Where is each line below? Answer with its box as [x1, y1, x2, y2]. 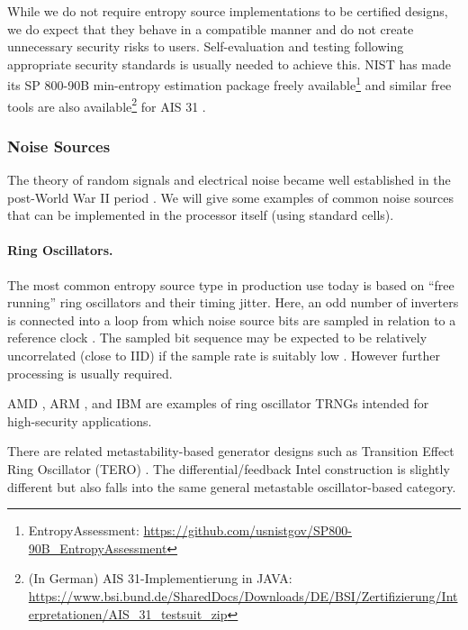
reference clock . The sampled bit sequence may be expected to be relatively [7, 328, 427, 347]
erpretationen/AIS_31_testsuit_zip [28, 604, 228, 623]
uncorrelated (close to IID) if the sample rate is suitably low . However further [7, 346, 440, 365]
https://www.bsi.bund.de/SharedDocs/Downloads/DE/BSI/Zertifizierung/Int [28, 586, 458, 605]
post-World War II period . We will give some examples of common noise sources [7, 187, 454, 206]
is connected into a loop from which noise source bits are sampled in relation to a [7, 310, 456, 329]
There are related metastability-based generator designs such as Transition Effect [7, 442, 454, 461]
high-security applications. [7, 411, 152, 430]
